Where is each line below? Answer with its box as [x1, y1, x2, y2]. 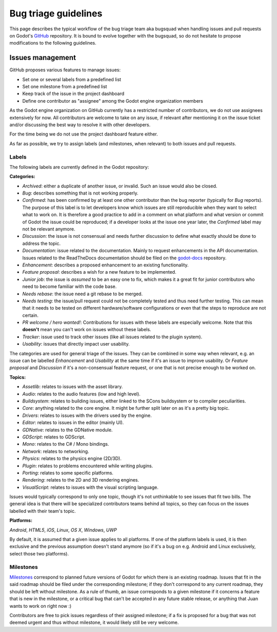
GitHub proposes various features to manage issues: [9, 67, 121, 73]
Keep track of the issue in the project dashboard [22, 90, 125, 97]
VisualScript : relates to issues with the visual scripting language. [22, 484, 159, 490]
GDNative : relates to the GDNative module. [22, 427, 113, 433]
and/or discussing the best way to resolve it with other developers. [9, 121, 151, 128]
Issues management [9, 53, 76, 62]
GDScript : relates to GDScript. [22, 434, 86, 440]
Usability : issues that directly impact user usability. [22, 341, 130, 347]
